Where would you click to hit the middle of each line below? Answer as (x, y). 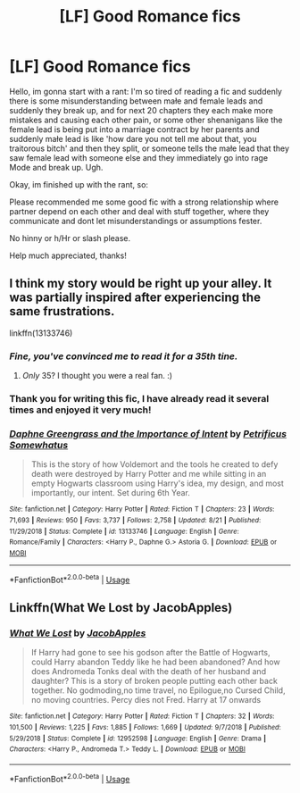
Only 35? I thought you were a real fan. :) (97, 376)
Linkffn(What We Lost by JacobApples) (121, 608)
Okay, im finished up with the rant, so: (79, 184)
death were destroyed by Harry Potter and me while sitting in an (149, 474)
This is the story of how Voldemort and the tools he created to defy (154, 464)
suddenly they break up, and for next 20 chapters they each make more (142, 110)
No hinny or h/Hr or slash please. (70, 238)
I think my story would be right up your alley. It (141, 284)
